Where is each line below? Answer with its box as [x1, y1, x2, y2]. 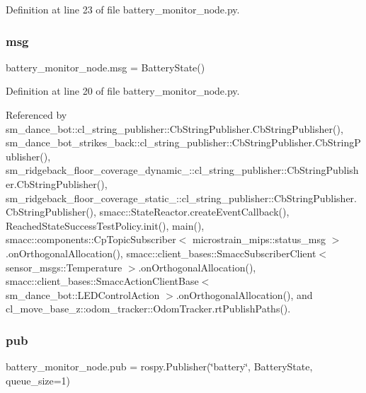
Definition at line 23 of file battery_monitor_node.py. [6, 2, 240, 16]
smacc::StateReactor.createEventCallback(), [99, 204, 290, 219]
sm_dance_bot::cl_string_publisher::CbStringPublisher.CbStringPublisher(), [6, 121, 343, 136]
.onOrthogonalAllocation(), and [176, 287, 313, 302]
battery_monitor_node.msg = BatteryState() [6, 59, 205, 74]
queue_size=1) [6, 373, 71, 387]
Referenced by [6, 107, 67, 122]
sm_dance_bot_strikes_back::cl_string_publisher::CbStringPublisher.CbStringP [6, 135, 361, 150]
